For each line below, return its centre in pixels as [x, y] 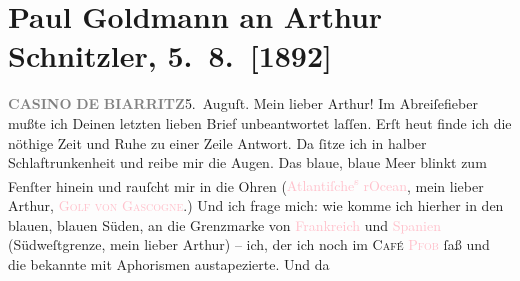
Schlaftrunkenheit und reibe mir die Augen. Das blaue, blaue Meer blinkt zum [247, 162]
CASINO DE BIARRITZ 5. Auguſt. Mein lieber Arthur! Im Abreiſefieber [243, 103]
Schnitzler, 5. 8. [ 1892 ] [170, 55]
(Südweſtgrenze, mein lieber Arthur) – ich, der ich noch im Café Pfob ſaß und [249, 244]
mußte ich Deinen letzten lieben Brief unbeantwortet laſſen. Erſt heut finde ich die [260, 122]
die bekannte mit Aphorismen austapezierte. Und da [169, 263]
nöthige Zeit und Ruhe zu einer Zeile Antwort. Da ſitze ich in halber [217, 142]
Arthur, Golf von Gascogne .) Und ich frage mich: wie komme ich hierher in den [256, 204]
